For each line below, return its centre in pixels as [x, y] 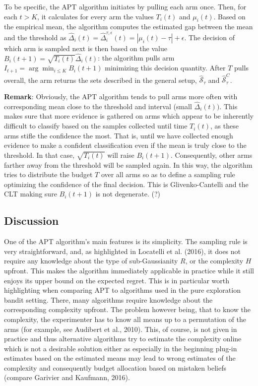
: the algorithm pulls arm [136, 58]
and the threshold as [35, 37]
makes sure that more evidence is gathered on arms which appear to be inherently [129, 116]
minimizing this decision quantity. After [165, 68]
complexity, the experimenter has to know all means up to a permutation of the [125, 319]
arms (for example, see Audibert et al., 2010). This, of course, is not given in [121, 329]
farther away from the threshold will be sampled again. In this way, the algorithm [128, 164]
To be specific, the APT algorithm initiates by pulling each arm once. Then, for [125, 6]
